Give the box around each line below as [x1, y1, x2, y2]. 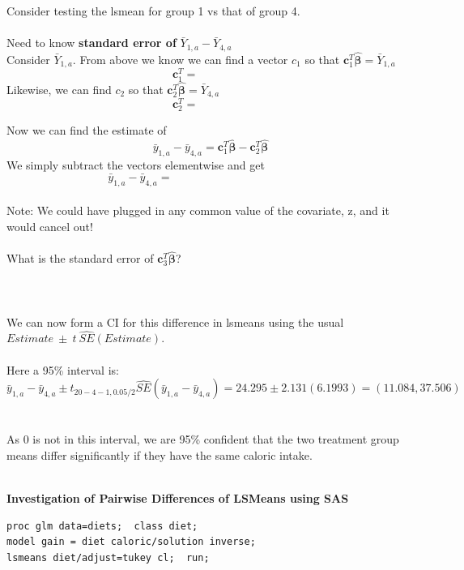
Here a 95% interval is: [6, 361, 119, 378]
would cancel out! [6, 217, 93, 234]
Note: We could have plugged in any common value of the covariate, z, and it [6, 202, 390, 219]
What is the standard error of [6, 250, 154, 267]
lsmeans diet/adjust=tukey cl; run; [6, 551, 210, 564]
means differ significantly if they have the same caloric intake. [6, 447, 313, 464]
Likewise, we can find [6, 80, 112, 97]
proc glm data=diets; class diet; [6, 520, 198, 532]
